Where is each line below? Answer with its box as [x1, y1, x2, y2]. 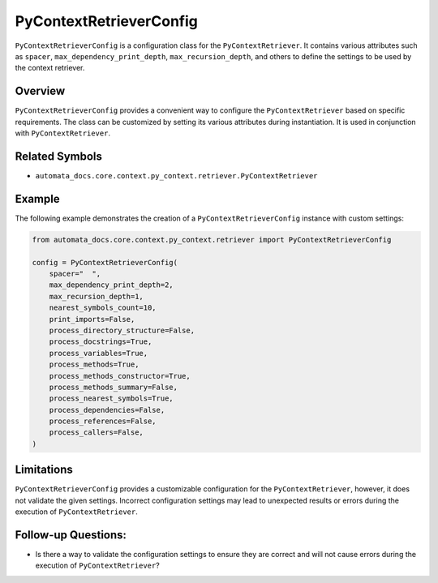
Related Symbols [15, 149, 103, 163]
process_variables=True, [49, 349, 148, 358]
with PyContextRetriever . [15, 128, 111, 138]
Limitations [15, 463, 73, 477]
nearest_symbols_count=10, [49, 303, 157, 312]
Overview [15, 84, 66, 98]
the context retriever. [15, 63, 85, 73]
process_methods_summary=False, [49, 382, 178, 392]
